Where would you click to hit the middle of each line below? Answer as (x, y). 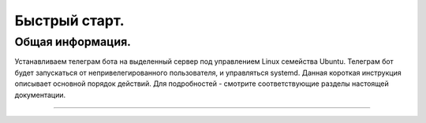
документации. (40, 95)
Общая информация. (73, 42)
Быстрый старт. (70, 20)
